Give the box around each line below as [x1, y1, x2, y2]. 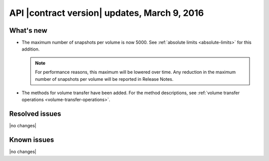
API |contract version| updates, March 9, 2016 [9, 7, 204, 18]
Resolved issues [9, 109, 62, 118]
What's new [9, 26, 47, 35]
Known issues [9, 136, 54, 144]
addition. [21, 46, 40, 52]
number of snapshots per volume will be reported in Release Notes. [35, 76, 174, 82]
